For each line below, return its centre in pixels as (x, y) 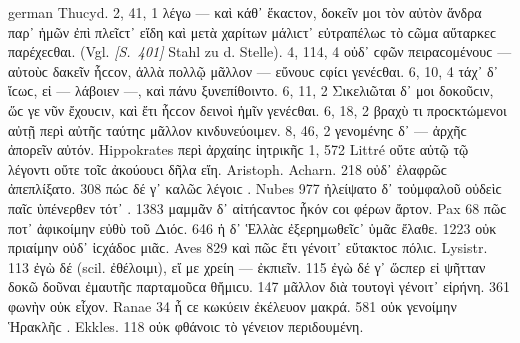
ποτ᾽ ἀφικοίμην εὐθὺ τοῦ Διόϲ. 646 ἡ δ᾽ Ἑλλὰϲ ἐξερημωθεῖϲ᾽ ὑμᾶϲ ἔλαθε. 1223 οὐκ (252, 227)
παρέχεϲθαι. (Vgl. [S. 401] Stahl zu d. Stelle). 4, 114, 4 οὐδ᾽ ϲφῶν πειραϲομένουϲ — (260, 51)
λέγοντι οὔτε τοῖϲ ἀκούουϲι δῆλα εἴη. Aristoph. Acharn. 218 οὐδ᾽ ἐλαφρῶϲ (227, 168)
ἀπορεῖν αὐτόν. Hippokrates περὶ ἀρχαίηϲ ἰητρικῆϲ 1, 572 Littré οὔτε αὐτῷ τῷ (238, 149)
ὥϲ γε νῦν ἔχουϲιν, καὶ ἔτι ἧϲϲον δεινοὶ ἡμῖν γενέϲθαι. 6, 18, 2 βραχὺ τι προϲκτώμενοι (257, 109)
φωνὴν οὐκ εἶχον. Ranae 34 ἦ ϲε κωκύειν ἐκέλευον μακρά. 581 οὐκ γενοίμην (232, 305)
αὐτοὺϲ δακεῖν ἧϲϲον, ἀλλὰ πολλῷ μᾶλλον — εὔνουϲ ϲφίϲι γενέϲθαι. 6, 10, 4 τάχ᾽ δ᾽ (253, 70)
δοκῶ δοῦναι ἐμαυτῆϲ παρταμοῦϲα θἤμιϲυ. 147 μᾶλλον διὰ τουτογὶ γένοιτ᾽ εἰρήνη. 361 (259, 286)
